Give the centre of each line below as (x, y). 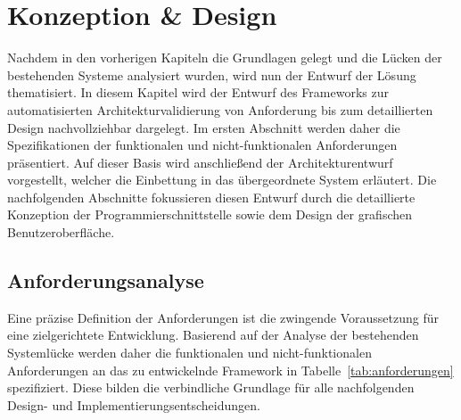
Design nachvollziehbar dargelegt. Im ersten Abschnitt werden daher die (204, 127)
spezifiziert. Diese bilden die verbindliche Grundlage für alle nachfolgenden (211, 387)
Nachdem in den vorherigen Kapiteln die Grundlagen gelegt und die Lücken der (225, 58)
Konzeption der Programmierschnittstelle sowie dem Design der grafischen (210, 214)
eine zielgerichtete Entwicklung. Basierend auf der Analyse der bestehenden (213, 335)
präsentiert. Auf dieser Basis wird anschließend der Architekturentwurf (200, 162)
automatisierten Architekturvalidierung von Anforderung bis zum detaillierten (220, 109)
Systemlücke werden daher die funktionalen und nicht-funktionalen (189, 353)
